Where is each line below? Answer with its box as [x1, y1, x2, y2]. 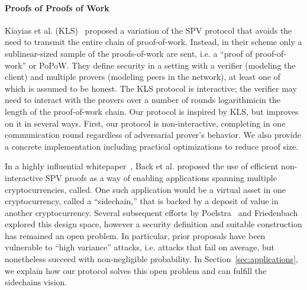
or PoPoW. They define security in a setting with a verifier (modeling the [28, 59, 296, 71]
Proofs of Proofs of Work [5, 1, 109, 14]
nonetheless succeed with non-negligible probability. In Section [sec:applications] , [5, 253, 298, 265]
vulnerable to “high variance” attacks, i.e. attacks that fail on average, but [5, 241, 275, 253]
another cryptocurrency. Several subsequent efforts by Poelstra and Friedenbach [5, 206, 298, 218]
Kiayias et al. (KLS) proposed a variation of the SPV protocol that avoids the [5, 24, 292, 36]
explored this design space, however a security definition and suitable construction [5, 218, 302, 230]
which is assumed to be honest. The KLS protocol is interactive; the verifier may [5, 82, 297, 94]
